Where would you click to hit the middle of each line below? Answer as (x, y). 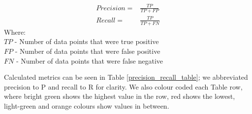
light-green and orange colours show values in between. (87, 105)
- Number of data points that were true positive (87, 41)
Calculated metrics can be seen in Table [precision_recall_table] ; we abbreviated (126, 77)
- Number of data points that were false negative (90, 60)
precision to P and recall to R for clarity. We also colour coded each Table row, (123, 86)
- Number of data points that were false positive (88, 51)
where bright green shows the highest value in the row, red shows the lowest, (120, 96)
